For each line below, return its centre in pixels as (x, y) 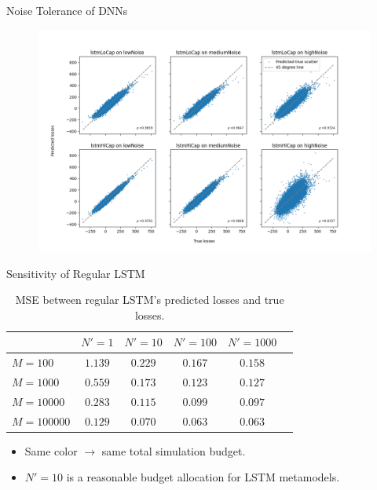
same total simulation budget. (174, 450)
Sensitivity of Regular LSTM (76, 273)
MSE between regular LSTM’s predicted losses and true (150, 300)
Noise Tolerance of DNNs (67, 10)
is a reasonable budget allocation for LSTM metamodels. (203, 477)
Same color (51, 450)
